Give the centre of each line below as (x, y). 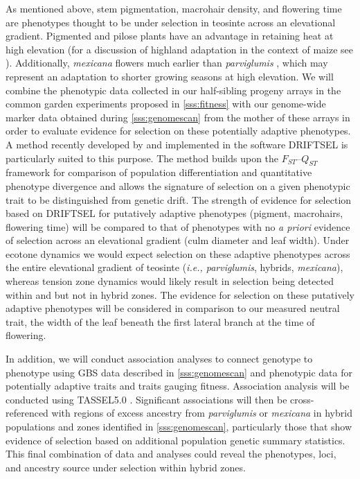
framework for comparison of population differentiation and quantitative (159, 172)
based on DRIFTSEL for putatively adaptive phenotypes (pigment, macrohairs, (174, 213)
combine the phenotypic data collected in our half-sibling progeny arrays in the (173, 90)
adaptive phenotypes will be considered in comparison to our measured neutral (173, 308)
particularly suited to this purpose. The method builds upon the (142, 158)
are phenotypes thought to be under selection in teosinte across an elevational (171, 22)
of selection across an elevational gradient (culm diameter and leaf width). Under (178, 240)
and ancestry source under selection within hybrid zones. (126, 467)
